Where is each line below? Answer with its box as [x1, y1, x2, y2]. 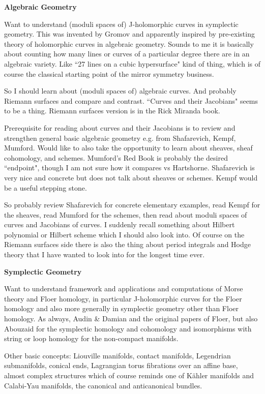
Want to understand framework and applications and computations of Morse [4, 283, 243, 294]
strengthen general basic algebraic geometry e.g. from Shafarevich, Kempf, [4, 132, 236, 143]
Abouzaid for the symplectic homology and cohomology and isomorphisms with [4, 323, 252, 334]
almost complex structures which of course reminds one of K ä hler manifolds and [4, 370, 254, 380]
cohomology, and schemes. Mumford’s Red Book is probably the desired [4, 152, 228, 163]
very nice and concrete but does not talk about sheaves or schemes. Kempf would [4, 172, 258, 183]
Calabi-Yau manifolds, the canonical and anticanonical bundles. [4, 380, 202, 390]
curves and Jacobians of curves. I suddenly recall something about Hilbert [4, 219, 235, 230]
